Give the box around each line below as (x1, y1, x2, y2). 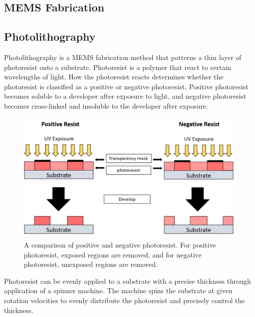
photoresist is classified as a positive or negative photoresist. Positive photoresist (4, 81, 249, 91)
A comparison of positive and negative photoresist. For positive (24, 239, 216, 250)
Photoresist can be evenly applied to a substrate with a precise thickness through (4, 275, 251, 286)
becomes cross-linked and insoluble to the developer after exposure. (4, 100, 208, 111)
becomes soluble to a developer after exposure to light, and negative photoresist (4, 91, 247, 101)
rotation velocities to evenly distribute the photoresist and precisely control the (4, 295, 245, 305)
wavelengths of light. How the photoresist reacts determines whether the (4, 71, 224, 82)
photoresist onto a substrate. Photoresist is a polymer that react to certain (4, 62, 231, 72)
